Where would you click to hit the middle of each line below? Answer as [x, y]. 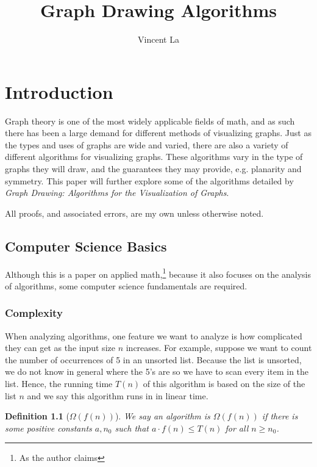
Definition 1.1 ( [37, 416]
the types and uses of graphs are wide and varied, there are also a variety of [147, 144]
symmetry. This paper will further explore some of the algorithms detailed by [149, 180]
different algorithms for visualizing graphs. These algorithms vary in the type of [154, 157]
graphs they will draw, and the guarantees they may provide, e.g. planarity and [153, 169]
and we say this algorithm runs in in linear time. [118, 395]
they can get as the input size [60, 348]
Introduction [59, 91]
